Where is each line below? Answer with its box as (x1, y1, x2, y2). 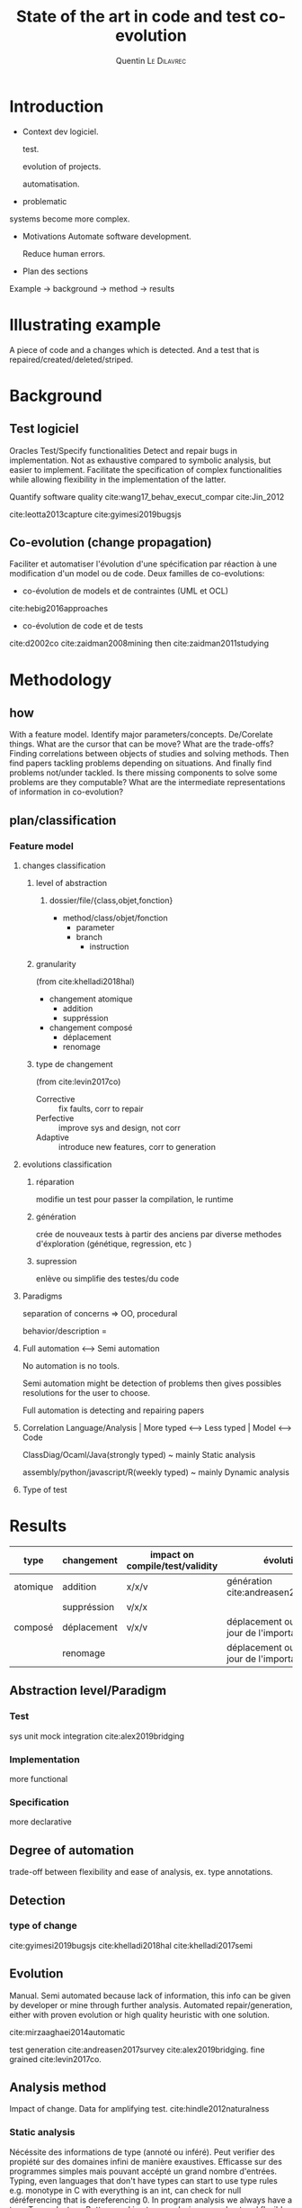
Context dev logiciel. (22, 126, 99, 137)
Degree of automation (9, 1842, 135, 1858)
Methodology (9, 669, 112, 690)
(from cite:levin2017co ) (35, 1076, 121, 1087)
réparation (35, 1177, 75, 1188)
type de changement (35, 1059, 114, 1070)
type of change (9, 1920, 78, 1932)
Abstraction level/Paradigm (9, 1683, 167, 1698)
